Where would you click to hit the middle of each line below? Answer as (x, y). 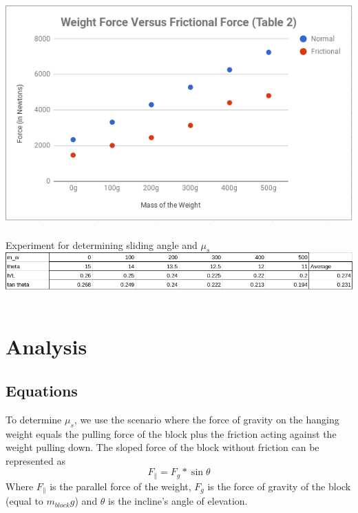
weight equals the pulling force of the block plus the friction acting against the (171, 433)
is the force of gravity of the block (279, 486)
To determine (34, 419)
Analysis (46, 346)
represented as (35, 460)
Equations (42, 390)
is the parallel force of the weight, (120, 486)
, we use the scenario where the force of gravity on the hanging (207, 419)
